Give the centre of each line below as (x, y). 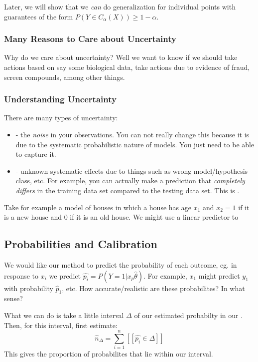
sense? (13, 298)
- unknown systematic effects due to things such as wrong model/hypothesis (132, 171)
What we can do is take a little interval (64, 315)
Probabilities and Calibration (81, 244)
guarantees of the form (39, 16)
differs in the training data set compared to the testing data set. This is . (128, 190)
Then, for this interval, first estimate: (61, 325)
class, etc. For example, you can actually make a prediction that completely (130, 181)
